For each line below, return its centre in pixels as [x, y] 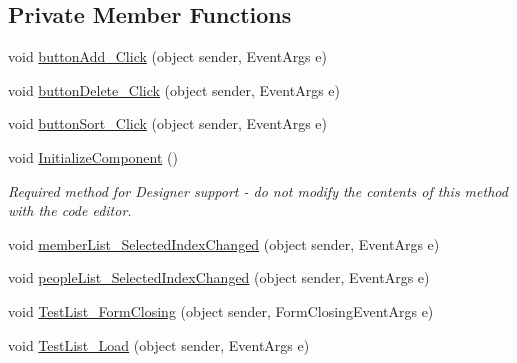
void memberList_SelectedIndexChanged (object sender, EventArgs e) [224, 243]
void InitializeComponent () [93, 156]
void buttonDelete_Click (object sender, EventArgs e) [174, 89]
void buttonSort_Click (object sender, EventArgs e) [168, 123]
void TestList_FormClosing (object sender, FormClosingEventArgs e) [221, 310]
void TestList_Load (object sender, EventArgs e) [159, 344]
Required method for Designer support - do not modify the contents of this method [258, 190]
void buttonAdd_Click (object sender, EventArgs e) [167, 56]
